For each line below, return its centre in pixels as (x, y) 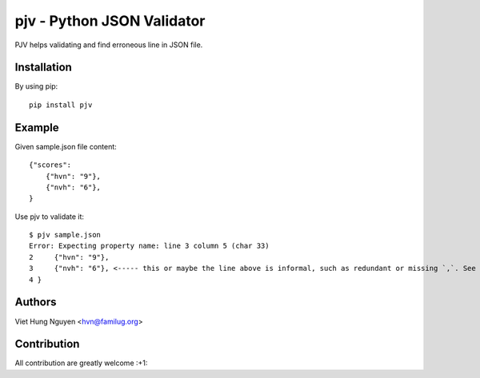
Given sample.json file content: (66, 146)
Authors (36, 302)
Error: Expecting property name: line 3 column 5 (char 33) (149, 246)
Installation (43, 68)
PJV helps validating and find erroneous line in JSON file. (109, 45)
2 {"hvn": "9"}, (69, 257)
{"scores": (50, 165)
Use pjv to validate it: (49, 217)
